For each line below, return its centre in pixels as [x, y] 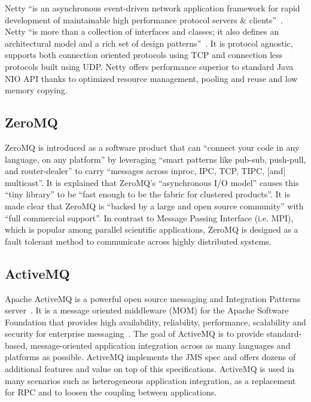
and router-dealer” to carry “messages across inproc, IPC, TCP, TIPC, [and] [145, 171]
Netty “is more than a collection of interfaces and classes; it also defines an [142, 31]
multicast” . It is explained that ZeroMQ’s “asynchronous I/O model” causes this [152, 182]
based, [16, 345]
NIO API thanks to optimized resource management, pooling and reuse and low [151, 78]
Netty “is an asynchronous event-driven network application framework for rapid [153, 8]
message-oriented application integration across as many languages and [160, 345]
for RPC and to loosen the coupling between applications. [111, 392]
